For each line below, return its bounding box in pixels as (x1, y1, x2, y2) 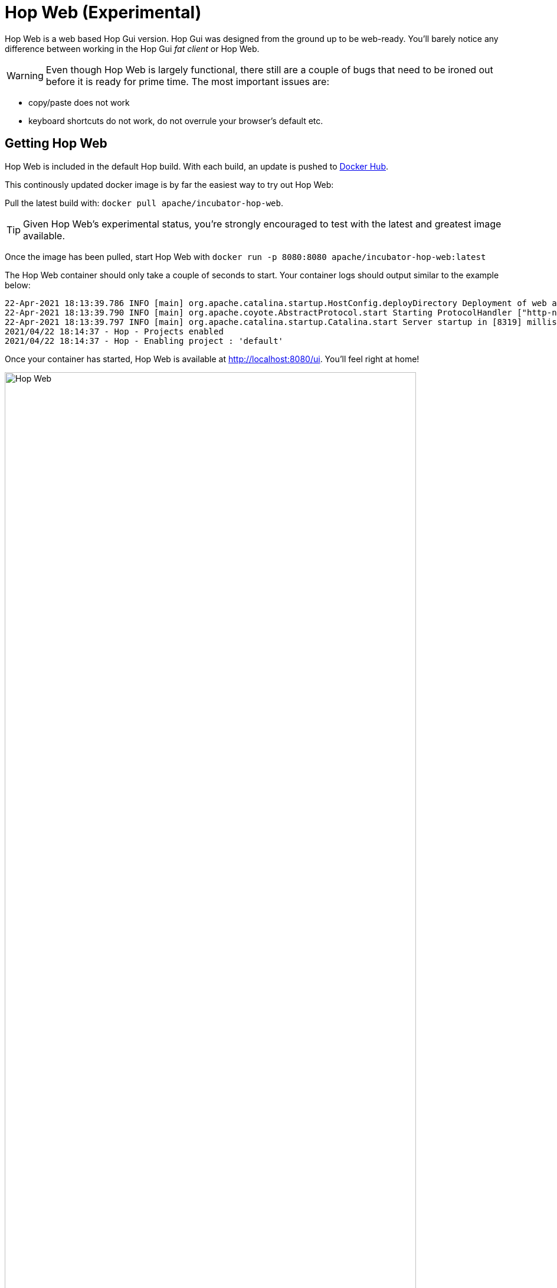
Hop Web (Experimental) (5, 2, 202, 22)
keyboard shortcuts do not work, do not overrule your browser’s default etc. (28, 115, 323, 126)
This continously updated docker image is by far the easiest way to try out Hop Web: (5, 179, 334, 190)
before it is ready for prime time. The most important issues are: (45, 75, 330, 87)
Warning (6, 69, 44, 82)
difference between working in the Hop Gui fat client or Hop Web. (5, 43, 260, 54)
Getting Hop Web (5, 136, 107, 151)
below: (5, 279, 31, 290)
